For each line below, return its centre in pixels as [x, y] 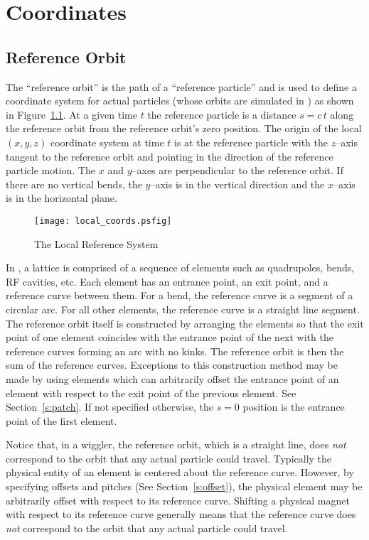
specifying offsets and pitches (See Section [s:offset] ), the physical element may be [184, 486]
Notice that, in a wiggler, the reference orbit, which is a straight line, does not [176, 444]
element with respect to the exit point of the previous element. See [151, 393]
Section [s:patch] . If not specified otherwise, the [109, 407]
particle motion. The [51, 170]
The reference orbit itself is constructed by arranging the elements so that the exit [185, 323]
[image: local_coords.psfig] [103, 221]
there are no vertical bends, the [74, 184]
